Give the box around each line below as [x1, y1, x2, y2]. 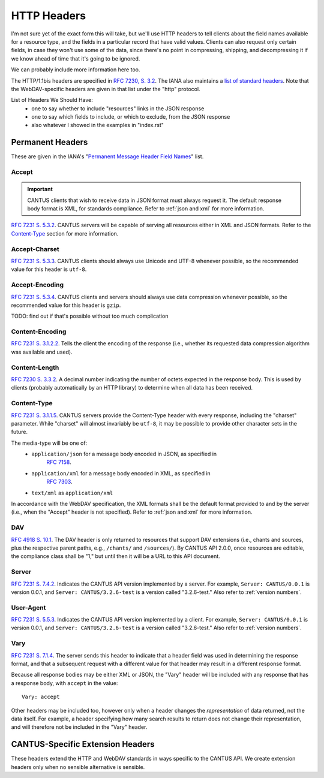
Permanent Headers [11, 137, 88, 147]
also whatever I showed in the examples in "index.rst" [31, 122, 164, 129]
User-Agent [11, 603, 46, 611]
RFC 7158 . [46, 459, 71, 466]
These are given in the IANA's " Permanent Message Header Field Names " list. [11, 153, 204, 160]
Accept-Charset [11, 245, 59, 253]
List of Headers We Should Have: [11, 97, 93, 104]
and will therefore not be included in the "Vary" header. [11, 723, 148, 731]
